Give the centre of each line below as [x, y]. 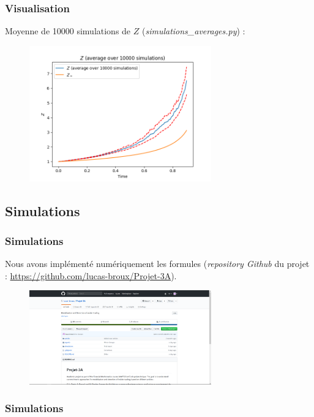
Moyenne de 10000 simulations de [68, 31]
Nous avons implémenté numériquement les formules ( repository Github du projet [157, 264]
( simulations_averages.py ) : [193, 31]
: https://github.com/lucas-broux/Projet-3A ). [91, 275]
